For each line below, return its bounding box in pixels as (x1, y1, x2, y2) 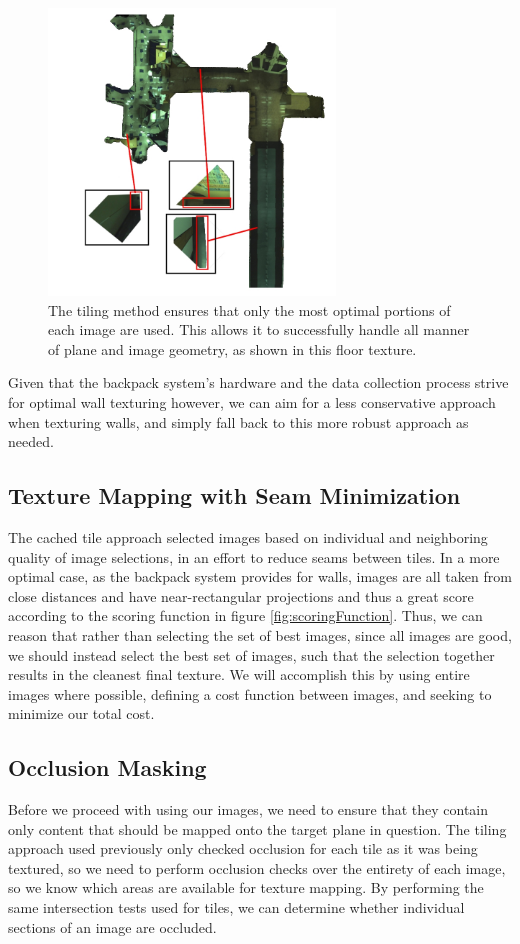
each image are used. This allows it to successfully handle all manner (48, 319, 470, 340)
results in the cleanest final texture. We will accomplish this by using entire (8, 664, 470, 685)
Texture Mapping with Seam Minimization (8, 480, 461, 511)
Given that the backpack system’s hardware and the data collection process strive (8, 372, 509, 393)
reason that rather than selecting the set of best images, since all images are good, (8, 624, 512, 645)
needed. (8, 431, 54, 452)
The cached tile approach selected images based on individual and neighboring (8, 526, 488, 547)
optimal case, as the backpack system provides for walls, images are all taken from (8, 566, 512, 587)
